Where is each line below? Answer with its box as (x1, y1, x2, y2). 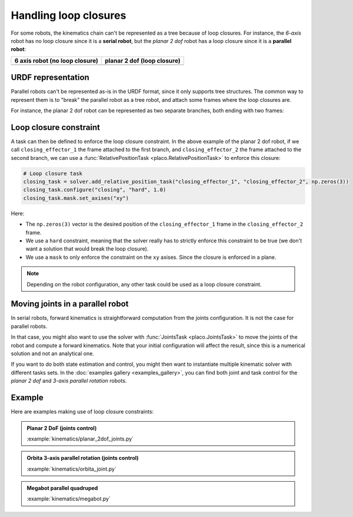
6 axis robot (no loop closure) (14, 56, 98, 65)
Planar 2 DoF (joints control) (26, 424, 97, 432)
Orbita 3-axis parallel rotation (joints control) (26, 455, 139, 462)
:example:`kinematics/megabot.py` (26, 495, 111, 502)
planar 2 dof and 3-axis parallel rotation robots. (11, 377, 127, 385)
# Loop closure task (23, 170, 82, 176)
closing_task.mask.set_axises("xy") (23, 195, 129, 201)
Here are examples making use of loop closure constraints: (11, 408, 154, 415)
